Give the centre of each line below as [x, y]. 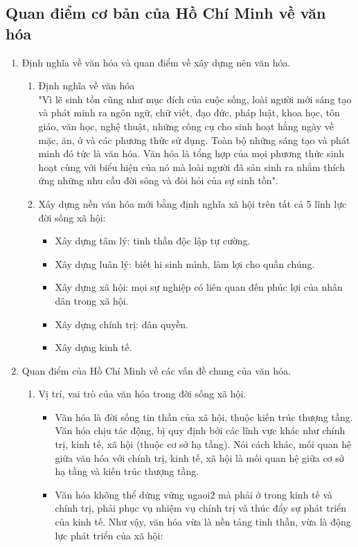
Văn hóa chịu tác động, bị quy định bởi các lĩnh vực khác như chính [200, 430]
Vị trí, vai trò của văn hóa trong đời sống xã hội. [142, 394]
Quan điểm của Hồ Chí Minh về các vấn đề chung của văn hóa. [156, 370]
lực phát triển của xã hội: [109, 535]
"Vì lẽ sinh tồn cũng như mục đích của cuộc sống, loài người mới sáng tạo [195, 99]
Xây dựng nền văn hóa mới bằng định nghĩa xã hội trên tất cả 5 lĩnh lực [193, 203]
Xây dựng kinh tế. [93, 347]
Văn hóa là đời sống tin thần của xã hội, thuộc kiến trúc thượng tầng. [204, 416]
